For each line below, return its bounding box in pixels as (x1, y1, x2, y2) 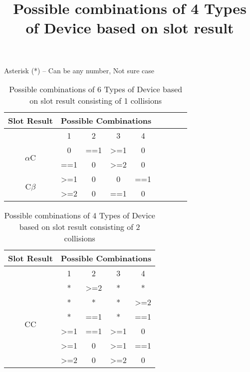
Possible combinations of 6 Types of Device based (9, 83, 183, 95)
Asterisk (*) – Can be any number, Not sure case (4, 65, 154, 75)
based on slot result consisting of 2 (19, 221, 140, 233)
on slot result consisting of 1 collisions (29, 95, 162, 107)
